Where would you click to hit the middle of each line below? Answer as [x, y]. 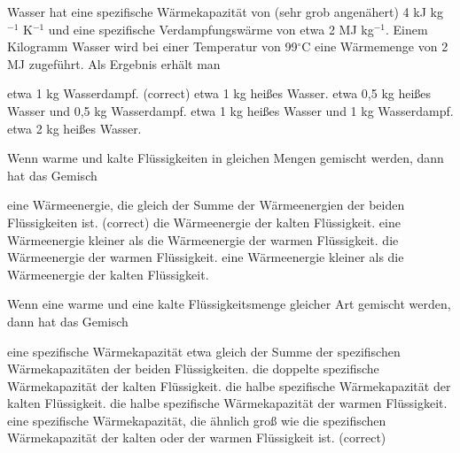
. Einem [406, 29]
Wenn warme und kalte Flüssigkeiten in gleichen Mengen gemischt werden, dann [226, 158]
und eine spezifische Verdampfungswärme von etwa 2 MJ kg [211, 29]
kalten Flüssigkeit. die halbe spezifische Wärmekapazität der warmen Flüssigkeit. [227, 403]
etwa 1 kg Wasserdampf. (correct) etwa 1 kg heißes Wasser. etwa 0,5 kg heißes [219, 93]
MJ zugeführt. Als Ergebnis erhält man [114, 63]
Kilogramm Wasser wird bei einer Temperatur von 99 [152, 46]
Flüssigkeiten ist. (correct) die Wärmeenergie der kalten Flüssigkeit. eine [204, 222]
